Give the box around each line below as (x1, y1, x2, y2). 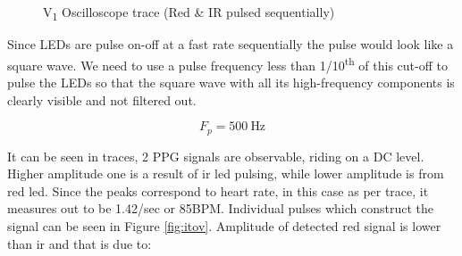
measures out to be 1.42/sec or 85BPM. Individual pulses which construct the (7, 199, 433, 218)
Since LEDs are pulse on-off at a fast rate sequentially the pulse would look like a (7, 35, 454, 54)
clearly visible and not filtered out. (7, 90, 197, 109)
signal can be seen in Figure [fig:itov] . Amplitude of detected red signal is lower (7, 216, 441, 235)
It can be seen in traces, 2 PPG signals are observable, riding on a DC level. (7, 146, 424, 165)
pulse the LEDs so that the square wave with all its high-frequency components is (7, 72, 455, 91)
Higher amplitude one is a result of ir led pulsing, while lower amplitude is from (7, 164, 444, 183)
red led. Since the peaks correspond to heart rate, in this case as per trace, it (7, 181, 429, 200)
